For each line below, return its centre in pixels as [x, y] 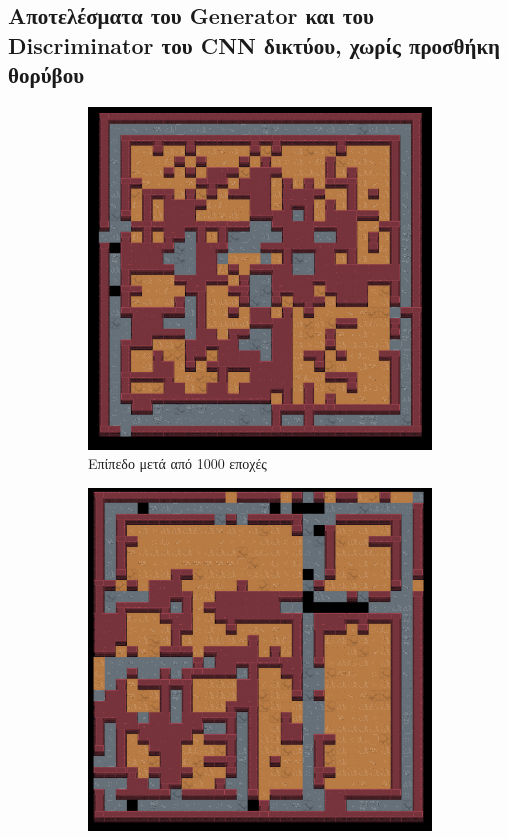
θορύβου [46, 74]
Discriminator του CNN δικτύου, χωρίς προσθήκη [254, 44]
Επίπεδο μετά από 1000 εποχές [177, 463]
